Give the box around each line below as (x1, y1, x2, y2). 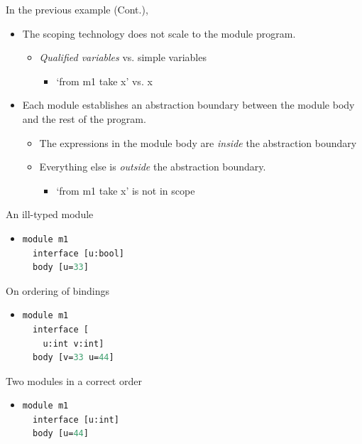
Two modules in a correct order (6, 373, 142, 388)
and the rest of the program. (22, 111, 146, 126)
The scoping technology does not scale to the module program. (22, 26, 296, 40)
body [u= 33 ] (33, 262, 89, 273)
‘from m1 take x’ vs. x (56, 73, 153, 88)
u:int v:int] (43, 338, 104, 349)
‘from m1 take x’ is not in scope (56, 183, 195, 197)
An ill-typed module (6, 207, 94, 222)
